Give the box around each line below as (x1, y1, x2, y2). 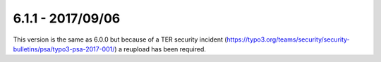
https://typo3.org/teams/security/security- (226, 35, 351, 44)
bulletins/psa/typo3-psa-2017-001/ (13, 44, 115, 53)
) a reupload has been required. (114, 44, 206, 53)
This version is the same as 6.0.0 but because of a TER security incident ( (13, 35, 227, 44)
